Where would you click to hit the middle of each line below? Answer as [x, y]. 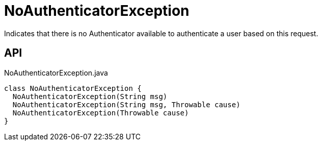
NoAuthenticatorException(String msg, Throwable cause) [126, 104]
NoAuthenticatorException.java [56, 72]
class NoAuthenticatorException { [73, 88]
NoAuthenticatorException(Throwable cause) [101, 113]
